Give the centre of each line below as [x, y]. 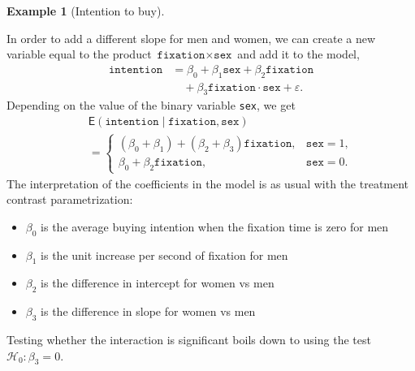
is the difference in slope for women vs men [148, 311]
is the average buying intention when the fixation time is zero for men [215, 226]
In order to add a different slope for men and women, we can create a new [191, 38]
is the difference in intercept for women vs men [158, 283]
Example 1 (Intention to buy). [86, 11]
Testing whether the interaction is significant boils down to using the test [189, 339]
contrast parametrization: [70, 199]
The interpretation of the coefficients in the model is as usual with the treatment [208, 183]
